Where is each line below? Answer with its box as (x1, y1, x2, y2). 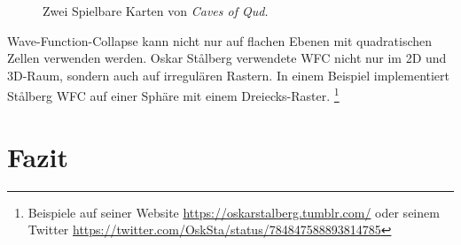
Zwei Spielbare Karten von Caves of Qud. (43, 2, 269, 19)
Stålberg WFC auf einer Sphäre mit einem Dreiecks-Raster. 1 (7, 84, 340, 105)
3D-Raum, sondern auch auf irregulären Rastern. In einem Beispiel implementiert (7, 65, 450, 84)
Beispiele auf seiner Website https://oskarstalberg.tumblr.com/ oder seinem (27, 203, 440, 221)
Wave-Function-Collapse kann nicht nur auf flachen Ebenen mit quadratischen (7, 31, 433, 50)
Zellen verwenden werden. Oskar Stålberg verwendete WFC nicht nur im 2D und (7, 49, 447, 67)
